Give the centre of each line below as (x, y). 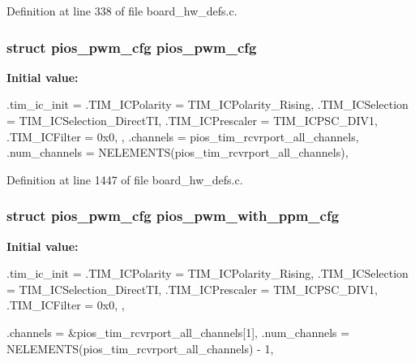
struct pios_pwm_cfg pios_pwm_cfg (132, 47)
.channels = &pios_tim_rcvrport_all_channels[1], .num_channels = (178, 332)
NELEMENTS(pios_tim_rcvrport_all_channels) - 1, (140, 348)
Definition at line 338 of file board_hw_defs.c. (122, 11)
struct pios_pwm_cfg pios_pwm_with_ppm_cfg (173, 216)
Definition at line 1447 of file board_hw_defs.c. (125, 179)
